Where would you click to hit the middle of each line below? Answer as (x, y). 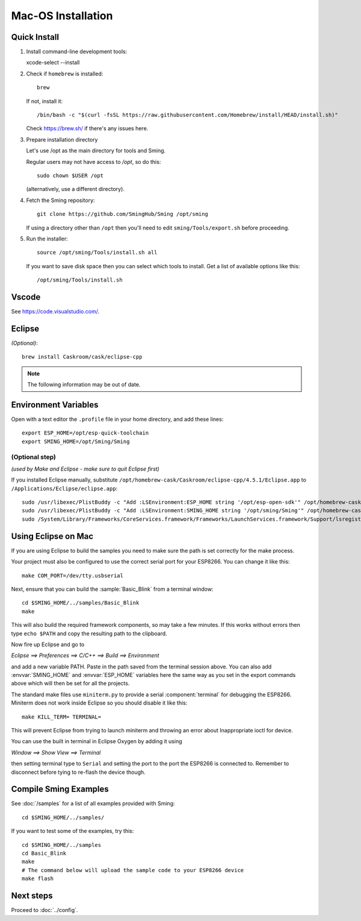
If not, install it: (45, 101)
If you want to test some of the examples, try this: (73, 831)
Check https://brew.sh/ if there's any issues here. (87, 128)
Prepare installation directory (62, 139)
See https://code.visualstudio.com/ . (55, 311)
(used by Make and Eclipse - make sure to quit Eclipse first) (85, 469)
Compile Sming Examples (60, 789)
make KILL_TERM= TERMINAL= (62, 717)
